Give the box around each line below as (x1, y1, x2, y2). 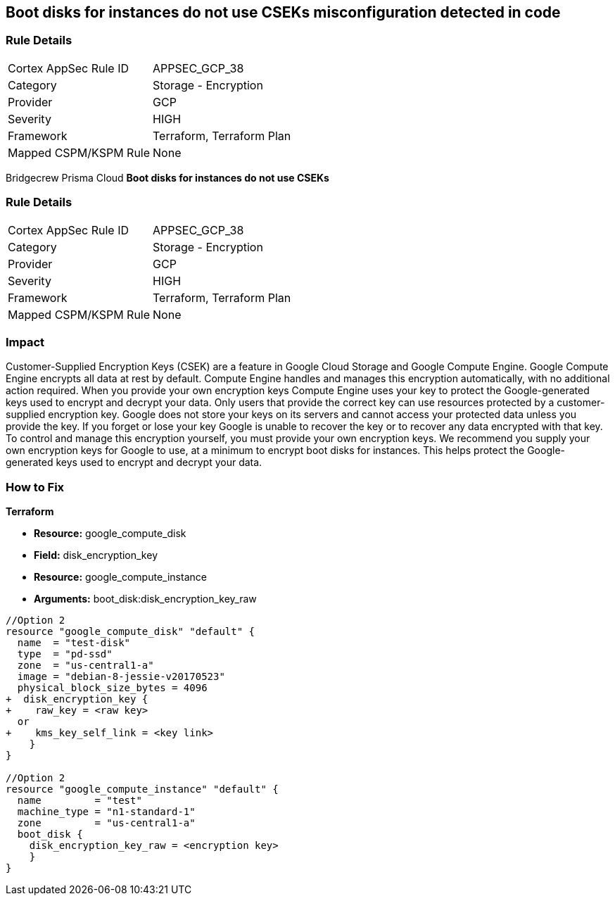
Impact (6, 334, 45, 349)
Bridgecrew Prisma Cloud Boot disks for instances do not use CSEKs (6, 171, 329, 184)
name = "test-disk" (17, 637, 131, 649)
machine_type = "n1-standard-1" (17, 806, 196, 818)
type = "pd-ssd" (17, 648, 113, 660)
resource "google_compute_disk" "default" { (6, 626, 255, 638)
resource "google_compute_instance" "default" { (6, 783, 279, 795)
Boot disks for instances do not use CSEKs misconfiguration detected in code (6, 4, 561, 21)
